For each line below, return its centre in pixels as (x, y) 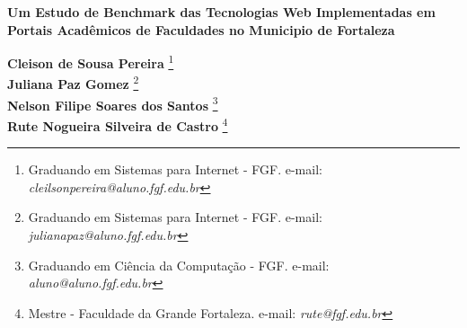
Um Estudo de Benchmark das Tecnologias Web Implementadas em (221, 12)
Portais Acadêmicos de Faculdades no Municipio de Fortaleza (201, 29)
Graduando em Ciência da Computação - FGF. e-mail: (179, 265)
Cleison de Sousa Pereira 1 (91, 62)
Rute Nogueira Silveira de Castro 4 (118, 124)
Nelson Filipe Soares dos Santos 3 (113, 103)
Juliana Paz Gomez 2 (73, 83)
